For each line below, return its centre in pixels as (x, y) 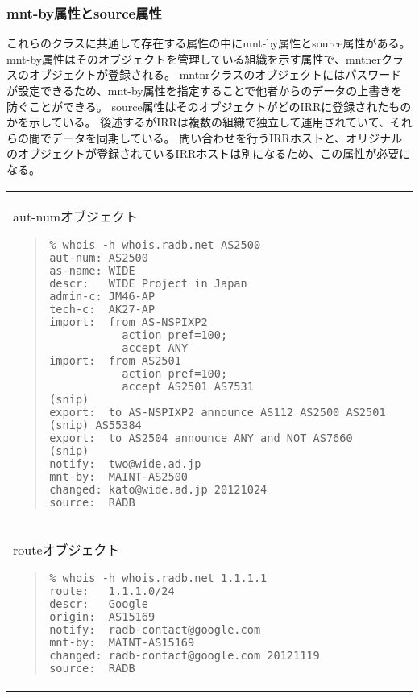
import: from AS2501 (115, 360)
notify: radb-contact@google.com (155, 629)
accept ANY (155, 347)
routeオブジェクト (66, 549)
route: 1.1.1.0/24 (112, 591)
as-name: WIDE (92, 270)
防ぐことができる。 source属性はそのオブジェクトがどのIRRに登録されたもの (209, 106)
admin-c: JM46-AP (102, 296)
